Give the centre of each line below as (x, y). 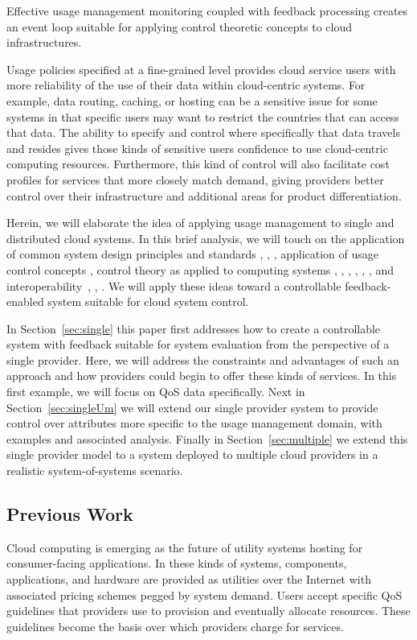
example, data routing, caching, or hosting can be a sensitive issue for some (192, 100)
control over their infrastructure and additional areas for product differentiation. (204, 195)
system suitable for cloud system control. (148, 301)
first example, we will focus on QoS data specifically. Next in (156, 392)
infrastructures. (44, 42)
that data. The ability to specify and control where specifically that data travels (203, 132)
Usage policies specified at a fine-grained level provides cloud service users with (201, 69)
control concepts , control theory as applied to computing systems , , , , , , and (200, 269)
